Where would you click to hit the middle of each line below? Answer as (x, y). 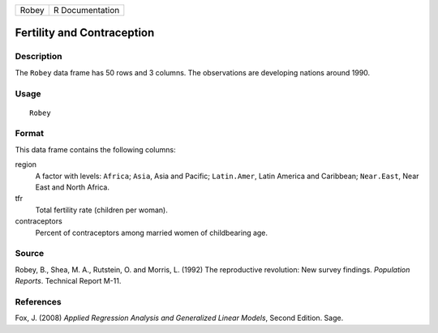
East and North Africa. (72, 187)
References (38, 301)
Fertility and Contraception (85, 33)
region (26, 164)
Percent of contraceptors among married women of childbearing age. (151, 233)
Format (30, 134)
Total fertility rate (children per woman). (101, 210)
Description (39, 57)
